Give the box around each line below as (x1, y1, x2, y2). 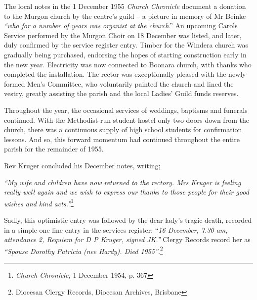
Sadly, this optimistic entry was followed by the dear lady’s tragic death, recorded (4, 214, 252, 225)
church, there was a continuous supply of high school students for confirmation (4, 124, 242, 135)
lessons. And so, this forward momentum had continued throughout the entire (4, 134, 240, 144)
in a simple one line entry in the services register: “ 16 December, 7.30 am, (4, 224, 228, 235)
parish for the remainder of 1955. (4, 144, 104, 154)
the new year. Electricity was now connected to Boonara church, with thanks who (4, 59, 252, 69)
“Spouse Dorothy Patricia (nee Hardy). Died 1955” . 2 (4, 244, 163, 256)
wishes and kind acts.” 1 (4, 197, 74, 208)
